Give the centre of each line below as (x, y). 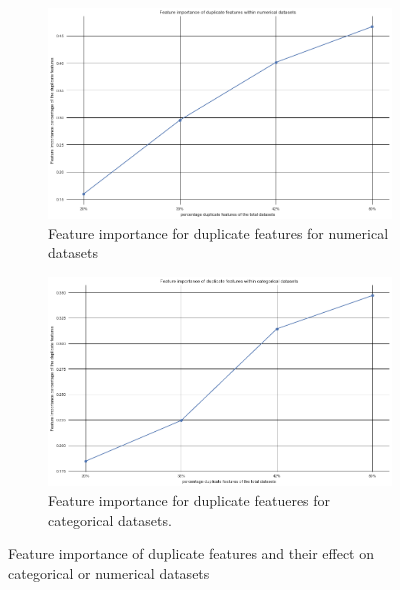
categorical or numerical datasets (109, 572)
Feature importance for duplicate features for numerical (218, 232)
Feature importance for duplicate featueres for (189, 500)
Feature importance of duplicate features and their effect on (191, 553)
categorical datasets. (110, 519)
